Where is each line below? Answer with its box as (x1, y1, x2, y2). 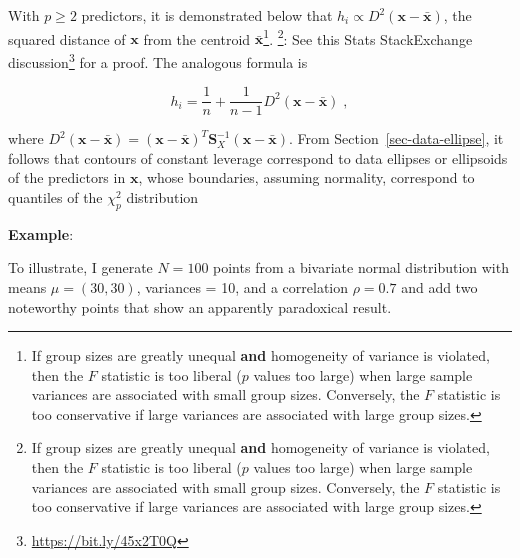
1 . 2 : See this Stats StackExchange (263, 25, 473, 49)
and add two (401, 276, 478, 297)
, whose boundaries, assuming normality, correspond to (138, 167, 475, 188)
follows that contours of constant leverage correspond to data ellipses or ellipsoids (8, 147, 508, 168)
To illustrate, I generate (8, 257, 153, 278)
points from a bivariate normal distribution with (213, 257, 509, 278)
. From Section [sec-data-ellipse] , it (288, 128, 504, 149)
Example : (8, 223, 74, 244)
